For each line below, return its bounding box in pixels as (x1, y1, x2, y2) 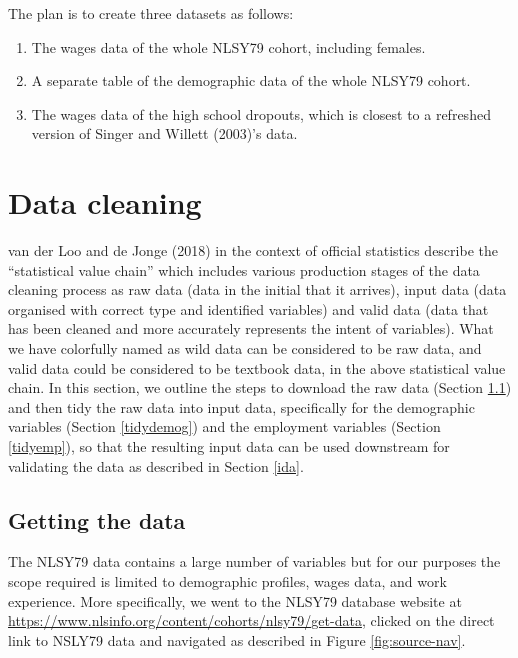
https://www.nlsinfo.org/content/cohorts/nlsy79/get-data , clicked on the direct (8, 610, 495, 631)
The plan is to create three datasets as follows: (8, 3, 294, 23)
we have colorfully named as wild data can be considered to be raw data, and (8, 338, 482, 359)
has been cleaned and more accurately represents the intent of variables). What (8, 318, 494, 339)
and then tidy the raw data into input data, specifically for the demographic (8, 396, 475, 417)
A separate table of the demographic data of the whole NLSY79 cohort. (31, 70, 471, 91)
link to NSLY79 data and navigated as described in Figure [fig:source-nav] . (8, 629, 466, 650)
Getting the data (8, 504, 186, 535)
